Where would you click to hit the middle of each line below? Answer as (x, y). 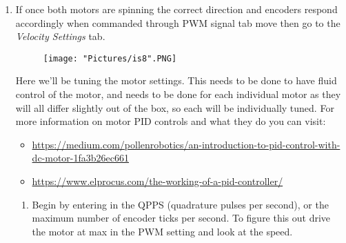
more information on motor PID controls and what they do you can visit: (171, 121)
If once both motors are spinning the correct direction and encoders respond (176, 9)
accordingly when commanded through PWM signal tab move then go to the (178, 22)
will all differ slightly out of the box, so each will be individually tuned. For (175, 107)
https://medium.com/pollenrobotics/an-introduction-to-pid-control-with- (186, 144)
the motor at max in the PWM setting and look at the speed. (162, 231)
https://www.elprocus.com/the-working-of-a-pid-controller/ (157, 181)
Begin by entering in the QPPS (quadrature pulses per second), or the (180, 204)
